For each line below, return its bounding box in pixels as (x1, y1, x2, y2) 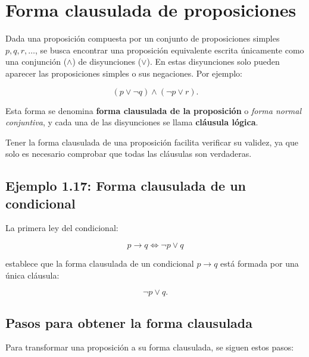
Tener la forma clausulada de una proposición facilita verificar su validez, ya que (5, 135, 298, 148)
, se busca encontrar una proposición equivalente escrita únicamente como (35, 43, 304, 56)
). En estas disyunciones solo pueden (146, 55, 280, 68)
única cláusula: (5, 268, 60, 281)
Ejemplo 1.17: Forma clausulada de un (5, 176, 246, 195)
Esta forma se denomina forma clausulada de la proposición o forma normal (5, 104, 302, 116)
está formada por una (220, 257, 299, 270)
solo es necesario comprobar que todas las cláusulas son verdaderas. (5, 147, 252, 160)
